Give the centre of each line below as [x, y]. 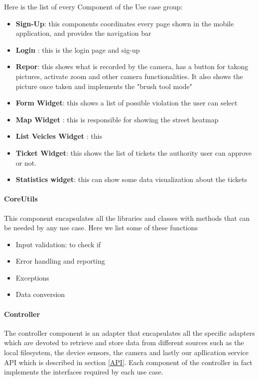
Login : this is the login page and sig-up [78, 49]
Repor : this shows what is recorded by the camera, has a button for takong [132, 66]
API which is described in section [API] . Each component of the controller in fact [128, 362]
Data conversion [40, 294]
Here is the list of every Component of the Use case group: [93, 6]
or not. [26, 162]
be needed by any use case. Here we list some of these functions [101, 228]
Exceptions [32, 277]
